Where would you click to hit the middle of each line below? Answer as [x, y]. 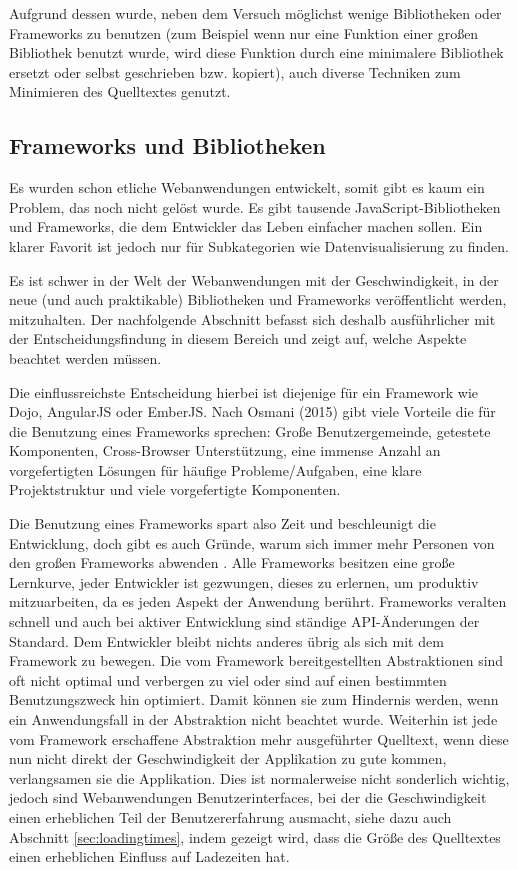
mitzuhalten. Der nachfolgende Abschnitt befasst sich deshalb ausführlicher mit [252, 318]
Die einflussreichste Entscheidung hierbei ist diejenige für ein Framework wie [243, 391]
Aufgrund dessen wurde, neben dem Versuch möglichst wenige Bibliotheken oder [255, 13]
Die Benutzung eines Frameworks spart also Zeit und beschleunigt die [222, 523]
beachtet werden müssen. [85, 357]
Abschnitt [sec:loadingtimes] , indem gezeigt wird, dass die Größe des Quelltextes [255, 836]
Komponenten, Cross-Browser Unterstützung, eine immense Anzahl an [225, 450]
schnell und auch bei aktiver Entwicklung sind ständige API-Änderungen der [244, 621]
